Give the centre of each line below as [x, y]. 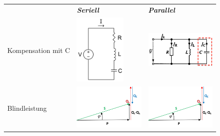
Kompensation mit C [39, 50]
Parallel [161, 9]
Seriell [88, 9]
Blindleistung [27, 108]
